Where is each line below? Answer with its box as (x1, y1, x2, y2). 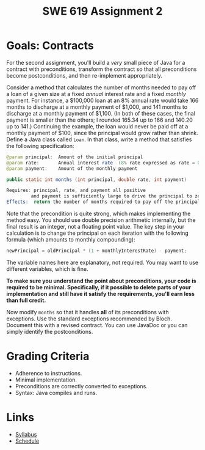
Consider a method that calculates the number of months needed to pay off (6, 84, 196, 91)
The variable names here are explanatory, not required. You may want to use (6, 259, 199, 266)
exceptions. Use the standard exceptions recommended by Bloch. (6, 315, 172, 322)
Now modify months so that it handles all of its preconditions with (6, 308, 169, 315)
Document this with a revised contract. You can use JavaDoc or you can (6, 321, 188, 328)
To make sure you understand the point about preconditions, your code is (6, 277, 196, 284)
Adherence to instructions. (15, 369, 82, 377)
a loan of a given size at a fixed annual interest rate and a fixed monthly (6, 90, 186, 97)
